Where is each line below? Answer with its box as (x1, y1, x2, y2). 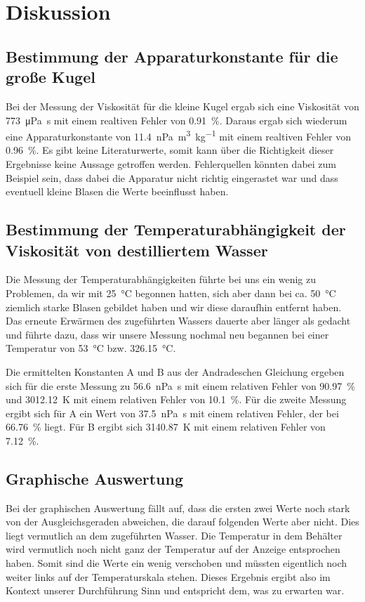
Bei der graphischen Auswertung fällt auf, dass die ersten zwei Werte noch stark (6, 500, 350, 515)
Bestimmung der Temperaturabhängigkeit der (6, 218, 346, 240)
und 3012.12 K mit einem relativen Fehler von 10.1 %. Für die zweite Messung (6, 392, 347, 407)
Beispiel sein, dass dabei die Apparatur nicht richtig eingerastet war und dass (6, 170, 338, 185)
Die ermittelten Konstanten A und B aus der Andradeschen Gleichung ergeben (6, 364, 345, 379)
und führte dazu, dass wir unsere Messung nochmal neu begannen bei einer (6, 327, 329, 341)
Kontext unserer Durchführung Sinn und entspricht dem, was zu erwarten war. (6, 583, 345, 598)
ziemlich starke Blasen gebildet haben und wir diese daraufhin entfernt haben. (6, 299, 342, 314)
